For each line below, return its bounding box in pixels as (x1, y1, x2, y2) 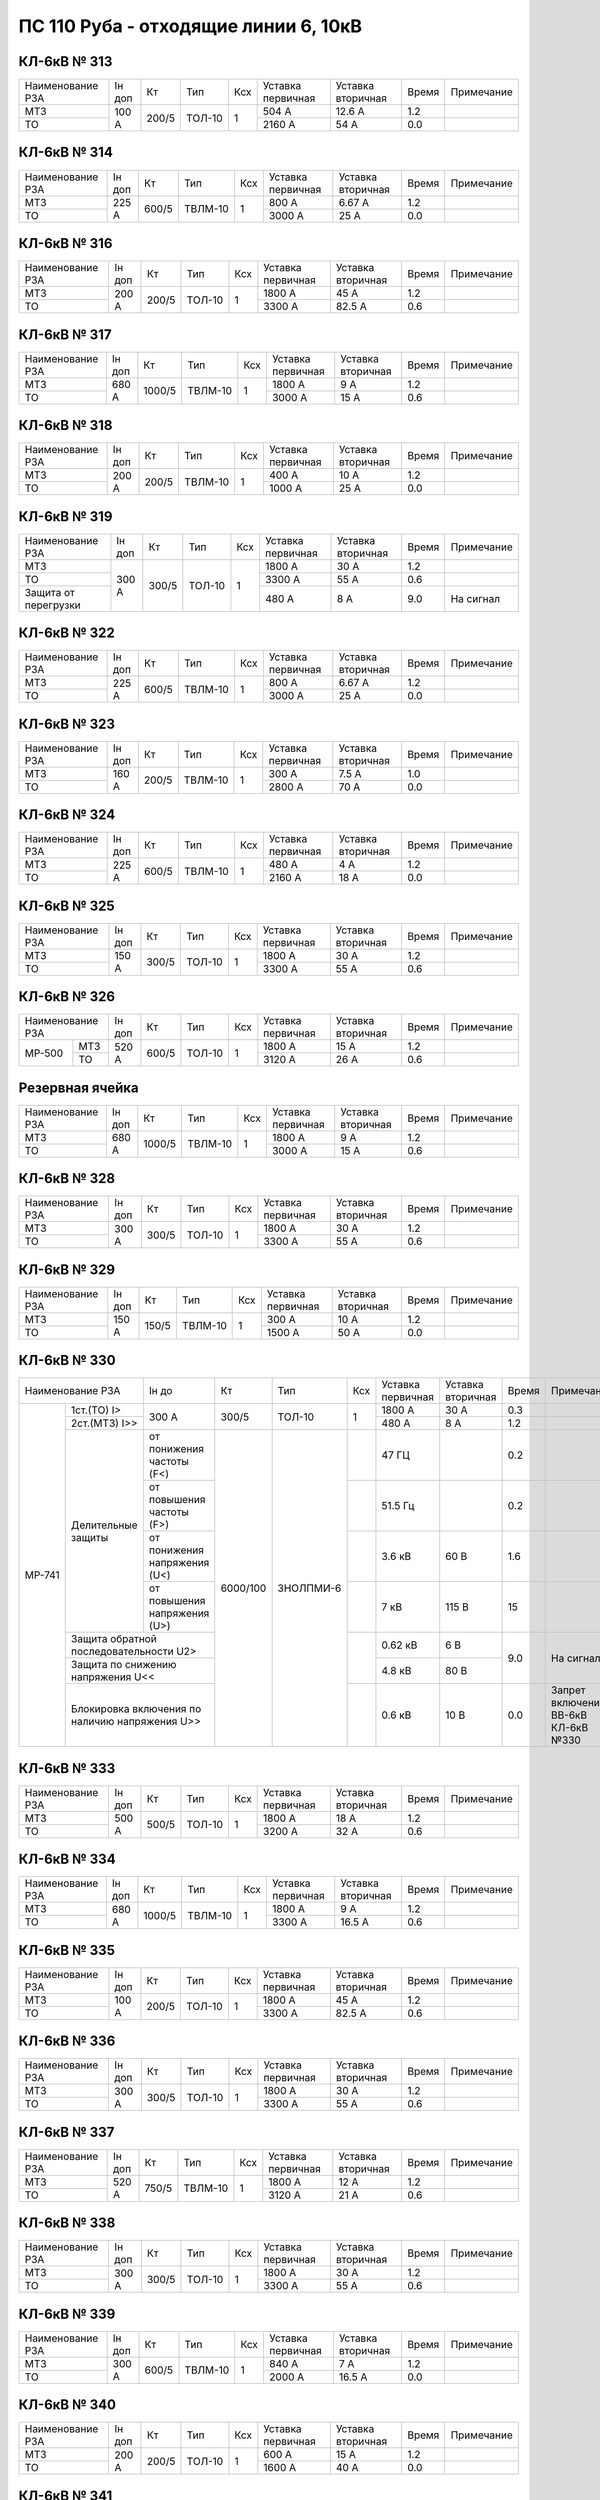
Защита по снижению (70, 1658, 177, 1672)
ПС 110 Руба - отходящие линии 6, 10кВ (18, 15, 363, 37)
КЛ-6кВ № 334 (18, 1851, 116, 1868)
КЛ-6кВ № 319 (18, 508, 113, 525)
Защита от (24, 585, 75, 599)
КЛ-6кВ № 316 (18, 235, 113, 252)
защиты (70, 1530, 109, 1544)
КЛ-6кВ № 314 (18, 144, 114, 161)
